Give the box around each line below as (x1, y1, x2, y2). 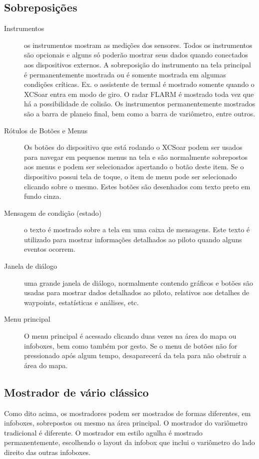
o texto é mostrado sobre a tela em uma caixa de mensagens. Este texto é (24, 224, 250, 235)
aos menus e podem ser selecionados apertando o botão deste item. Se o (24, 161, 244, 172)
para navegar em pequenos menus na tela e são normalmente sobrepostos (24, 151, 248, 162)
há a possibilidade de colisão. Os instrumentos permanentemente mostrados (24, 98, 255, 109)
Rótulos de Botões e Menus (4, 125, 88, 135)
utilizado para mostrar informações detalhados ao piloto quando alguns (24, 234, 242, 244)
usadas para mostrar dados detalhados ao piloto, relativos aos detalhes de (24, 287, 249, 298)
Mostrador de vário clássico (4, 384, 149, 400)
